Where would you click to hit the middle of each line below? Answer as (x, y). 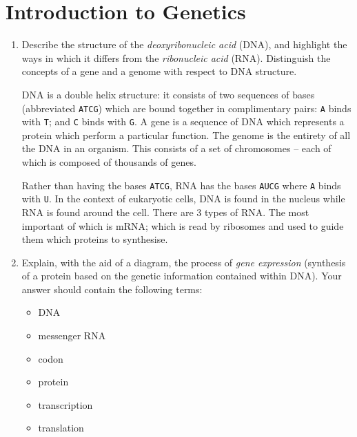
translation (61, 428)
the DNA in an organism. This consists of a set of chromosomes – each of (176, 148)
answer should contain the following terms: (112, 289)
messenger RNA (72, 335)
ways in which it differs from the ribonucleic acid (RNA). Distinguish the (176, 57)
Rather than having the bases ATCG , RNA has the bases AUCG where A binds (181, 185)
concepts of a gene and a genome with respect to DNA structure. (159, 71)
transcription (65, 404)
